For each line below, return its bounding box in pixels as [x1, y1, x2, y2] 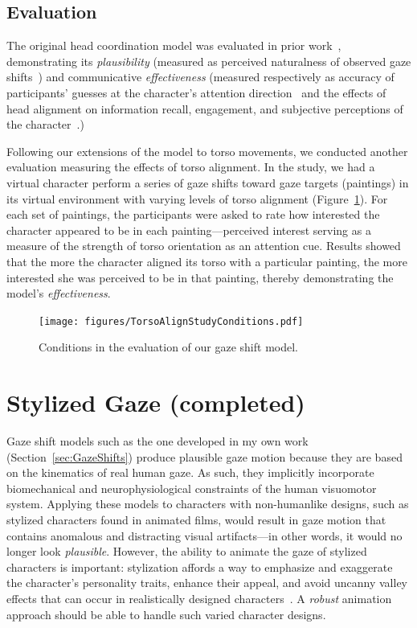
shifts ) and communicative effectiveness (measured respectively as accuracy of [6, 68, 395, 85]
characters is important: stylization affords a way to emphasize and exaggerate [6, 558, 393, 575]
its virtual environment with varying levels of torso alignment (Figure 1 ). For [6, 190, 388, 207]
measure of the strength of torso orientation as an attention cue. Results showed [6, 237, 401, 254]
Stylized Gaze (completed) [6, 386, 305, 419]
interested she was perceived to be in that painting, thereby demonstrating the [6, 269, 394, 285]
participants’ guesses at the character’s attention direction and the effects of [6, 84, 386, 101]
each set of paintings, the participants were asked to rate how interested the [6, 206, 380, 223]
